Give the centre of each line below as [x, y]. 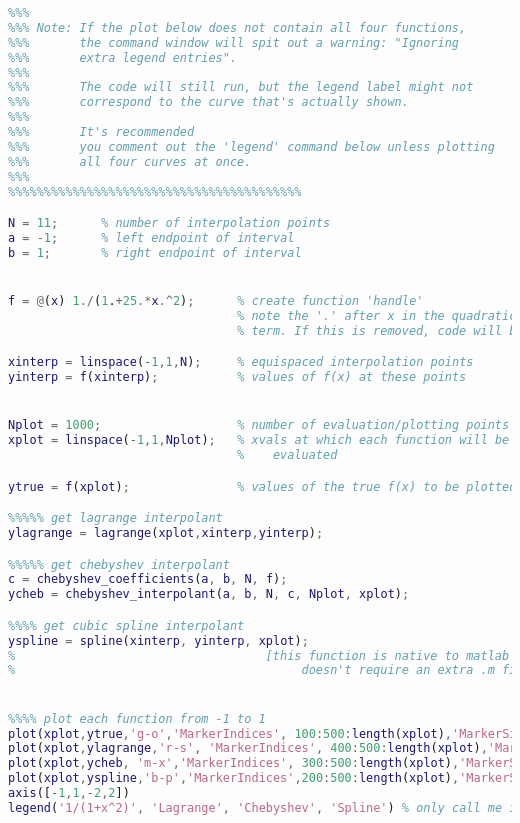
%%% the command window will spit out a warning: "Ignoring [234, 42]
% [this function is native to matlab [259, 655]
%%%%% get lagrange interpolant [115, 518]
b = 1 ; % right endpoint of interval [155, 252]
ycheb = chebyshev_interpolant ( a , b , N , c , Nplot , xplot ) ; [209, 594]
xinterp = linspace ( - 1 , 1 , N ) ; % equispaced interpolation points [241, 362]
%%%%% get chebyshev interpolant [119, 564]
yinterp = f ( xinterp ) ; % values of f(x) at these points [237, 377]
